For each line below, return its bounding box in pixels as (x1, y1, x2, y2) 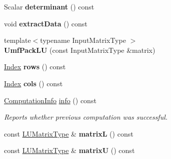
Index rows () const (4, 61, 66, 72)
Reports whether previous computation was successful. (4, 112, 168, 122)
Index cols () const (4, 78, 63, 88)
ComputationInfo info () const (4, 95, 96, 105)
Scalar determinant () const (4, 1, 94, 11)
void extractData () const (4, 18, 87, 28)
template (4, 35, 31, 45)
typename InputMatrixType (40, 35, 126, 45)
